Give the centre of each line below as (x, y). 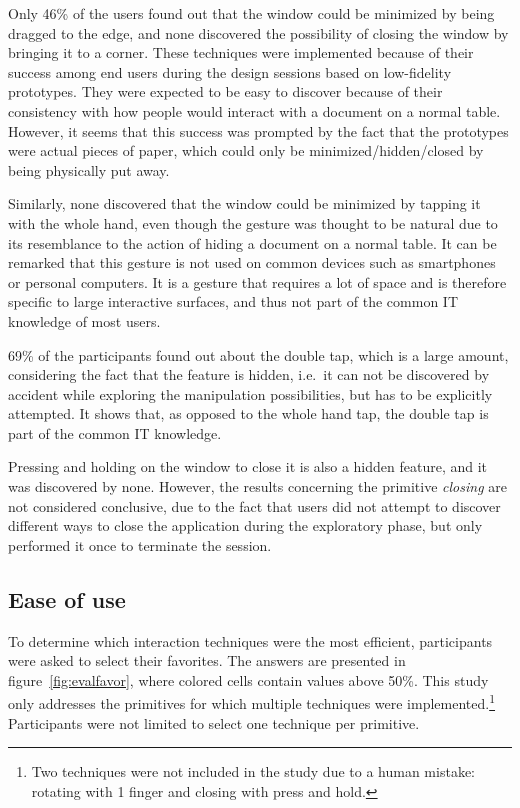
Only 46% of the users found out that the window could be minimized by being (251, 13)
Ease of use (67, 598)
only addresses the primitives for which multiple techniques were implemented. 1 (252, 702)
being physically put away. (89, 169)
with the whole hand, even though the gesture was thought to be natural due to (253, 222)
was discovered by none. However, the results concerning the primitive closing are (257, 486)
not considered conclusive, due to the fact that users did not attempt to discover (254, 505)
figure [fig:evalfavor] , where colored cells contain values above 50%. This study (248, 679)
